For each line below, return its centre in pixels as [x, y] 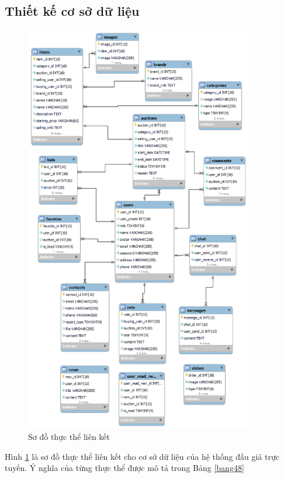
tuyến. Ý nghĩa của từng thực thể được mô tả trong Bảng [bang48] [124, 468]
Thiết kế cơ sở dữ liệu [72, 11]
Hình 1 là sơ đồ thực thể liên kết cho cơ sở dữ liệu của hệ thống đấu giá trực [142, 456]
